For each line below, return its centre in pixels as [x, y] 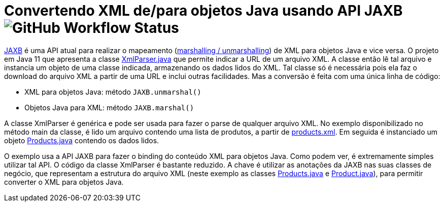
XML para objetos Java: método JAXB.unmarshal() [113, 92]
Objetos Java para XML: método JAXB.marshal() [109, 107]
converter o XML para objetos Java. [64, 182]
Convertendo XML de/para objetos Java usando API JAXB [203, 11]
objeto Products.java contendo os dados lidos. [82, 140]
